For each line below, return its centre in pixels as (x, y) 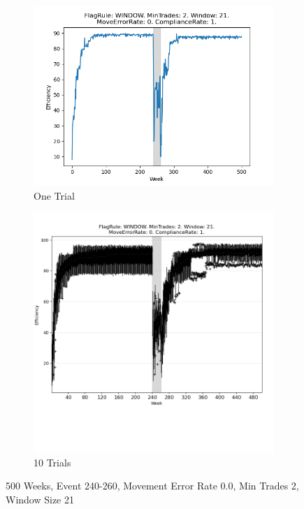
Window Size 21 (40, 499)
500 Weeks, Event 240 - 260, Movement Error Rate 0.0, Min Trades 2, (152, 486)
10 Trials (52, 462)
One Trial (54, 195)
